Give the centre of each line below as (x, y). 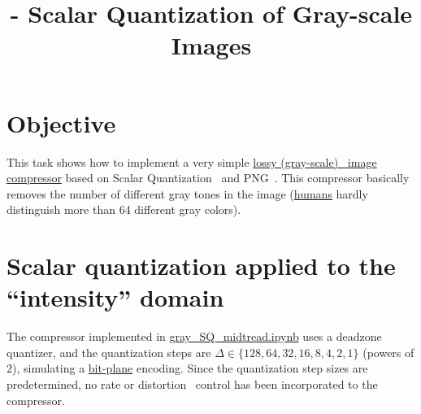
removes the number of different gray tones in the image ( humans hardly (187, 193)
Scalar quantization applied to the (201, 266)
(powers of (388, 352)
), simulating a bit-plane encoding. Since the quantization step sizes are (190, 368)
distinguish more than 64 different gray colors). (124, 209)
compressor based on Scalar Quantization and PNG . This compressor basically (208, 178)
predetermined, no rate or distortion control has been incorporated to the (192, 383)
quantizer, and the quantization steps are (109, 352)
